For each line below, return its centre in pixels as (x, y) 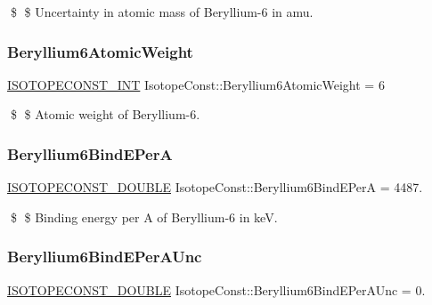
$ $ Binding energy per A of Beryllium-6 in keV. (144, 217)
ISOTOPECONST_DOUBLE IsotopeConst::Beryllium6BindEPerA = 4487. (215, 187)
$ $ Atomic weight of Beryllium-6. (105, 114)
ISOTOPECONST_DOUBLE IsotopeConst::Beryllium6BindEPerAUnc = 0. (216, 289)
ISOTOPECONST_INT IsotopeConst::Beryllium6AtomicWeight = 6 (196, 84)
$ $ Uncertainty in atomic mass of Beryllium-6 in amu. (162, 12)
